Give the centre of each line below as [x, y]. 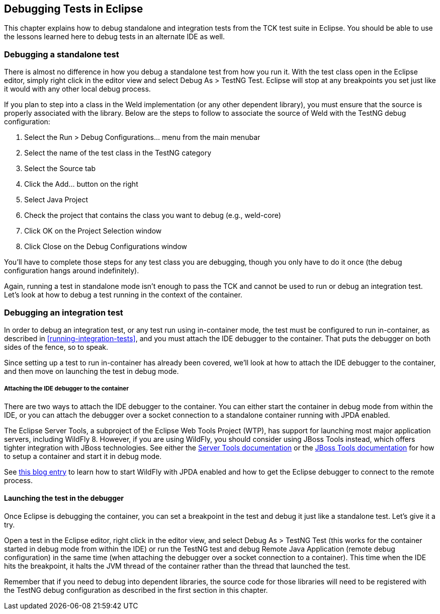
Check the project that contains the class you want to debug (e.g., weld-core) [153, 215]
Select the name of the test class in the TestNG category [118, 153]
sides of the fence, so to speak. [56, 347]
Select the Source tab [60, 169]
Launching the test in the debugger [64, 498]
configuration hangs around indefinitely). [72, 271]
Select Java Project [56, 200]
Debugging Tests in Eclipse [74, 9]
